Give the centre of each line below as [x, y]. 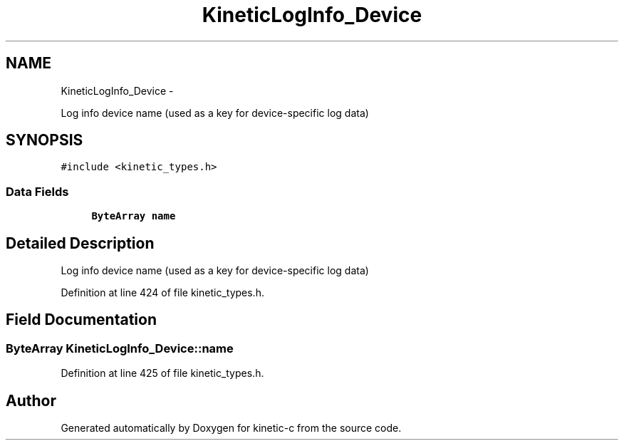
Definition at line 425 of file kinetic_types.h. [162, 373]
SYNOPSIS [45, 140]
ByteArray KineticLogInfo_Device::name [120, 348]
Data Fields [37, 191]
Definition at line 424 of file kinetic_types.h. [162, 293]
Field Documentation [81, 320]
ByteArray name [134, 216]
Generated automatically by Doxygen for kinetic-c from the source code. [231, 428]
